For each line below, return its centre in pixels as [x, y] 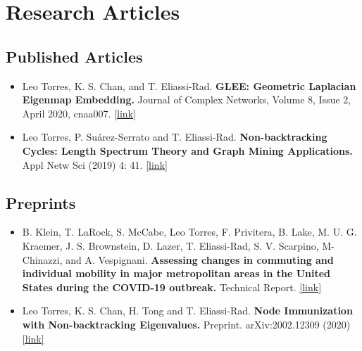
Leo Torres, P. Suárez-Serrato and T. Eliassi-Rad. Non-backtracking [175, 137]
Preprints [41, 202]
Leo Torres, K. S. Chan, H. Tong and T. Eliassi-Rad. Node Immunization [187, 311]
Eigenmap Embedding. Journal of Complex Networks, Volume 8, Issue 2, [187, 100]
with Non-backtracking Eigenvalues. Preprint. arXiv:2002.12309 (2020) [186, 324]
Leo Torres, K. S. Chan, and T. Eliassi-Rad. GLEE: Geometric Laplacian [189, 85]
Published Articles [74, 56]
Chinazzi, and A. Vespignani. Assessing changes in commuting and [178, 259]
